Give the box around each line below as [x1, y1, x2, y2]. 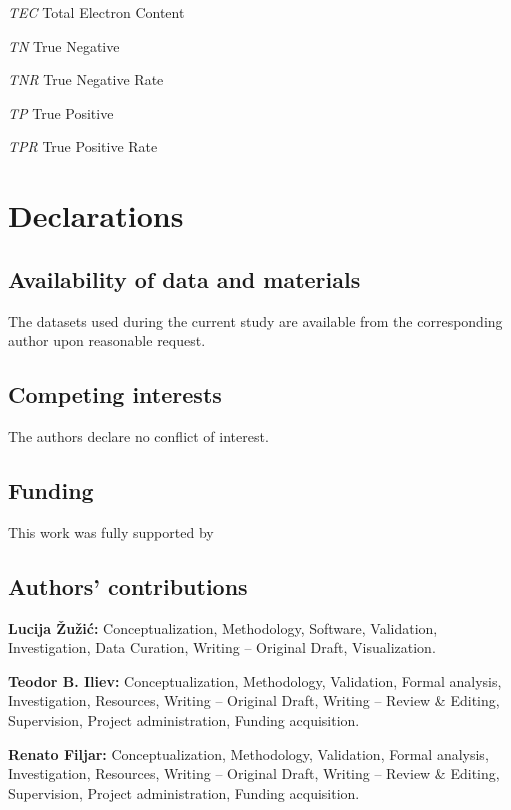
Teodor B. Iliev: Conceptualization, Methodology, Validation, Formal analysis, [8, 670, 502, 691]
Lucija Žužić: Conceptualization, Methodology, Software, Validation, [8, 617, 438, 638]
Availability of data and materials [8, 263, 361, 294]
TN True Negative [8, 35, 120, 56]
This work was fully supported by [8, 521, 214, 542]
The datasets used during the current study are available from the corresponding [8, 310, 503, 331]
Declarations [8, 195, 184, 236]
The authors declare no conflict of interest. [8, 425, 269, 446]
